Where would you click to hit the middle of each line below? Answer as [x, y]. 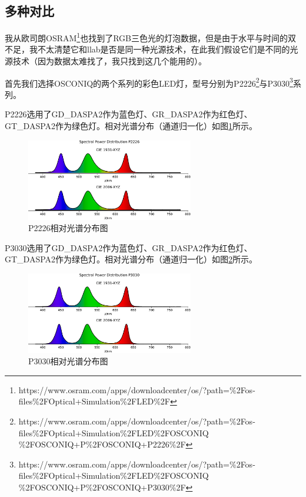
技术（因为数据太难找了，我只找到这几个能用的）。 [109, 61]
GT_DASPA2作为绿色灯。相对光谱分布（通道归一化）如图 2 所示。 [131, 259]
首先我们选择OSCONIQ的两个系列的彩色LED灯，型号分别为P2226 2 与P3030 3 [149, 82]
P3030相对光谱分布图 [68, 361]
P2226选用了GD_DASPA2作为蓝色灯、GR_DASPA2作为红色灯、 [129, 114]
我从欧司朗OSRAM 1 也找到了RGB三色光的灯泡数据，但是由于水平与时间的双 [150, 37]
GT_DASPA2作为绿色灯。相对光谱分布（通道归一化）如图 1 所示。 [131, 126]
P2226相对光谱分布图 [68, 228]
